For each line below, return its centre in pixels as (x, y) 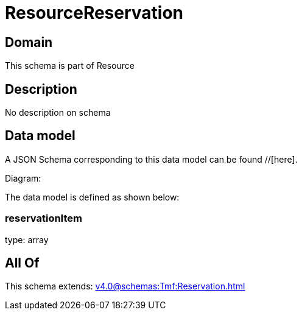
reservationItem (44, 218)
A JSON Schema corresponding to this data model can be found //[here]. (151, 159)
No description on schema (58, 113)
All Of (22, 263)
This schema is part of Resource (70, 66)
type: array (27, 239)
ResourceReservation (94, 13)
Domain (29, 42)
